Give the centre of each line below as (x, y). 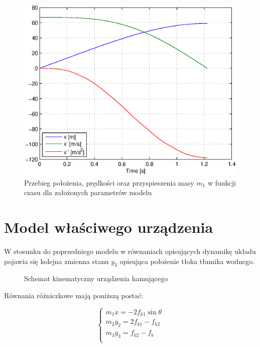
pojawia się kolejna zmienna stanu (56, 261)
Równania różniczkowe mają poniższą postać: (74, 295)
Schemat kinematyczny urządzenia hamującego (96, 278)
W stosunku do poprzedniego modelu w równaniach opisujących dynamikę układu (130, 251)
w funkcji (222, 182)
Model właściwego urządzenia (109, 227)
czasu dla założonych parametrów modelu (88, 192)
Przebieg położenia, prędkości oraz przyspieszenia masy (109, 182)
